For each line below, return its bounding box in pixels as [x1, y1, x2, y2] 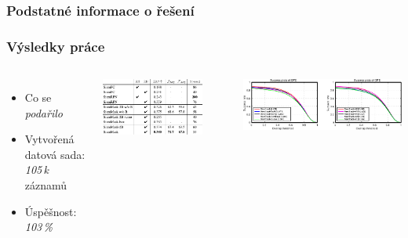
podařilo [24, 104, 63, 121]
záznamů [24, 177, 67, 193]
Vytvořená [24, 131, 75, 147]
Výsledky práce [6, 36, 105, 56]
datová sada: [24, 146, 86, 162]
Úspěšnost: [24, 203, 77, 219]
